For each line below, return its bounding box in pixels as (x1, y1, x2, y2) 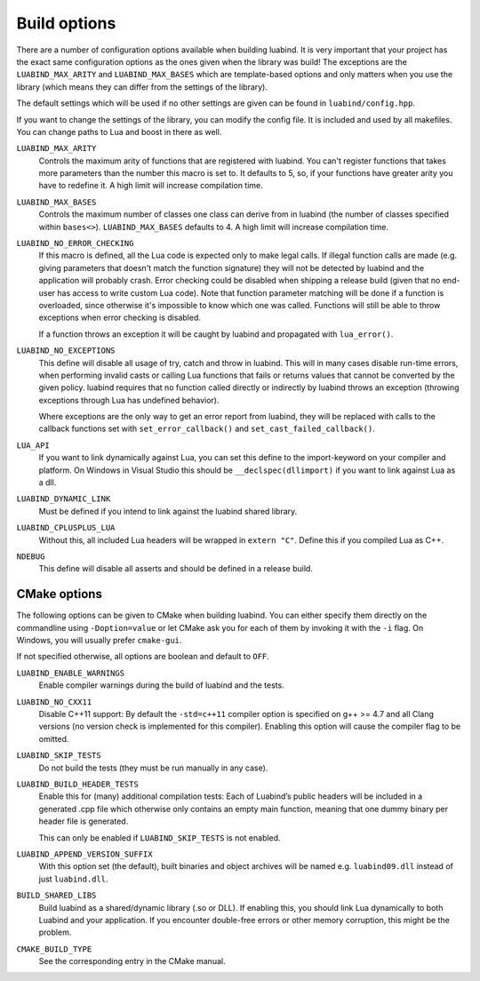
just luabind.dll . (38, 873, 108, 884)
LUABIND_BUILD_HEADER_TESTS (16, 778, 140, 789)
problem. (38, 927, 72, 937)
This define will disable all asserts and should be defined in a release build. (38, 563, 313, 574)
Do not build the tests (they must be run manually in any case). (38, 762, 268, 773)
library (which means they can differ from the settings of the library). (16, 81, 268, 92)
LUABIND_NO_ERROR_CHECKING (16, 238, 134, 249)
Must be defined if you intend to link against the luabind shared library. (38, 506, 298, 516)
